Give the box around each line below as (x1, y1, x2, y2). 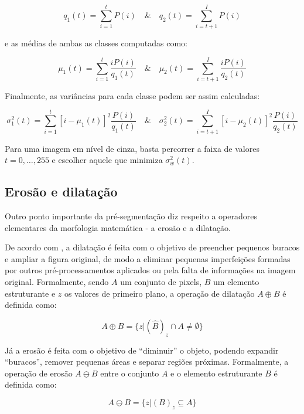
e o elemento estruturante (170, 367, 262, 379)
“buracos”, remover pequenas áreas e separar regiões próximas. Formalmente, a (5, 355, 289, 368)
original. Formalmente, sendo (5, 275, 109, 287)
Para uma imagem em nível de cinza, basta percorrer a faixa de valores (5, 142, 259, 154)
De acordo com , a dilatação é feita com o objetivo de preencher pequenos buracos (5, 241, 300, 253)
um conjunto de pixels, (120, 275, 202, 287)
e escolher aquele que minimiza (52, 154, 163, 166)
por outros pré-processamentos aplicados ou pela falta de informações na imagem (5, 264, 296, 276)
